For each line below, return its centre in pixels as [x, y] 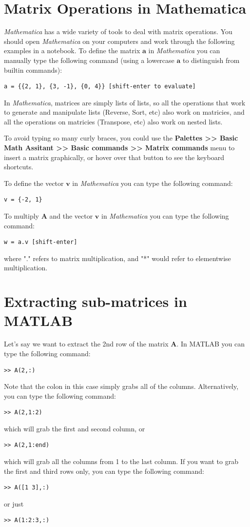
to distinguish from [211, 60]
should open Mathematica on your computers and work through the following [119, 41]
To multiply [21, 216]
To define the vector [34, 183]
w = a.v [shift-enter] [41, 242]
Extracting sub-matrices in [96, 301]
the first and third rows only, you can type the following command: [104, 471]
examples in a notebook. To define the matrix [72, 51]
